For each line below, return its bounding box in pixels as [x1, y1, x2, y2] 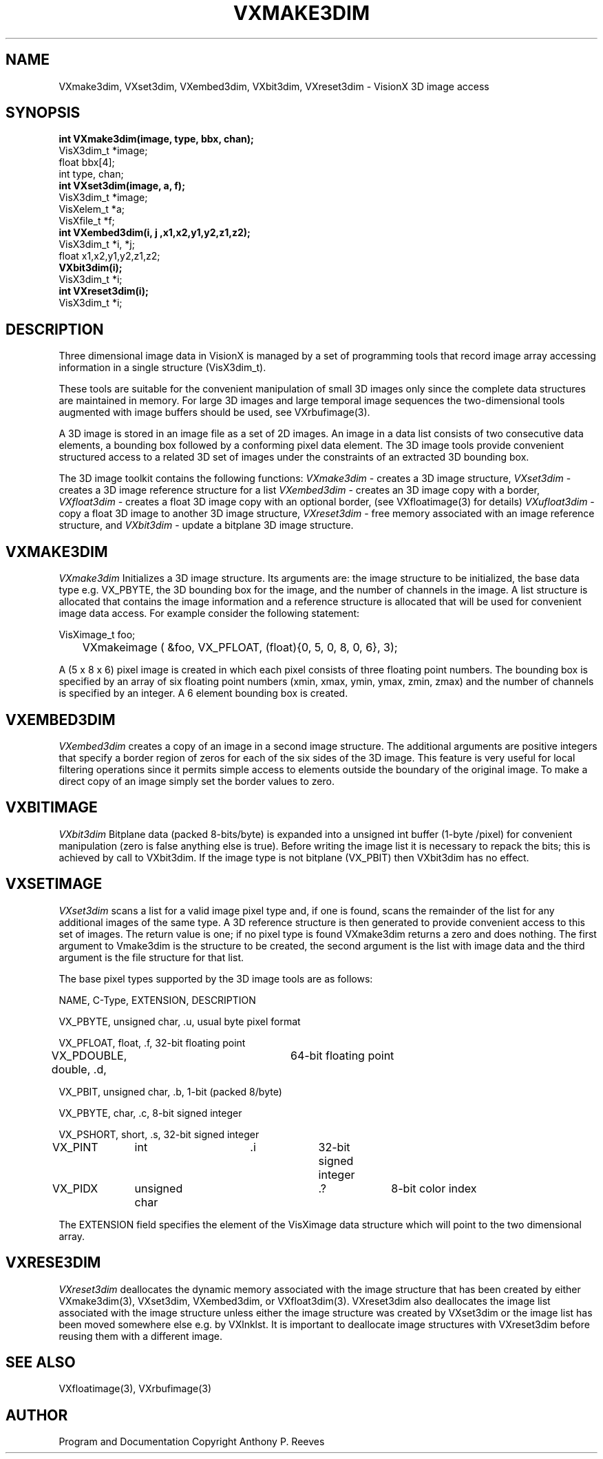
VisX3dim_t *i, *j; [59, 238, 135, 251]
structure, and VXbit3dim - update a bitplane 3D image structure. [59, 519, 354, 532]
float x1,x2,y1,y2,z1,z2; [59, 250, 160, 262]
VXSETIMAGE [6, 875, 103, 893]
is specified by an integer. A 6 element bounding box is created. [59, 687, 348, 700]
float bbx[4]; [59, 156, 115, 169]
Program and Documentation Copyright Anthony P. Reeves [59, 1436, 325, 1448]
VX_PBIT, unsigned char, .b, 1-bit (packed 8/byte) [59, 1085, 282, 1098]
